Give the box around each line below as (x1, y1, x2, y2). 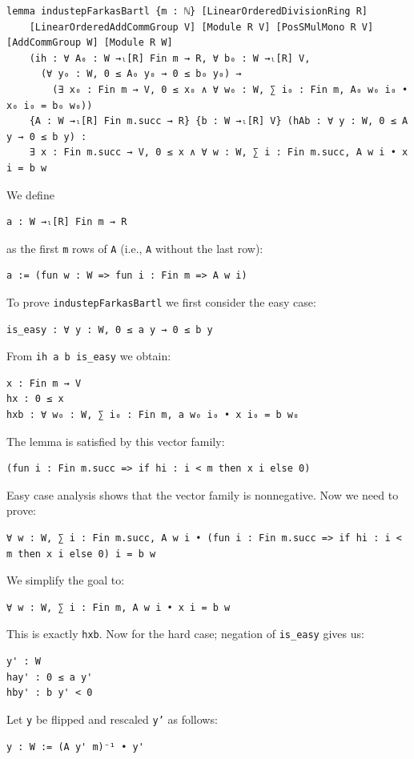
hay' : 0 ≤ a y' (6, 671, 93, 683)
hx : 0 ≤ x (6, 393, 64, 405)
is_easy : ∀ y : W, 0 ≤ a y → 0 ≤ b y (6, 323, 213, 335)
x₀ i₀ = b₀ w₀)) (6, 99, 93, 111)
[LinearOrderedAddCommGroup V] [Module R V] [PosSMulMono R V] (29, 21, 374, 33)
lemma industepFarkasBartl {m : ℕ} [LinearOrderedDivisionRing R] (6, 6, 368, 17)
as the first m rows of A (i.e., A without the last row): (6, 239, 263, 256)
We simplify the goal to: (6, 572, 125, 588)
